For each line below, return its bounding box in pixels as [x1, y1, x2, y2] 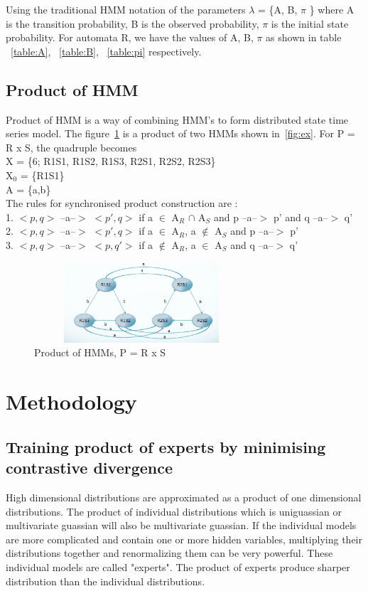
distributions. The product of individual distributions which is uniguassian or [6, 504, 342, 518]
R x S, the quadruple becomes [6, 139, 137, 154]
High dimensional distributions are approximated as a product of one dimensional [6, 490, 362, 505]
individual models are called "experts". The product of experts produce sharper [6, 560, 350, 575]
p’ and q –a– [273, 209, 328, 224]
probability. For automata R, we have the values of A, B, [6, 30, 254, 45]
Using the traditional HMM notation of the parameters [6, 2, 246, 16]
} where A [309, 2, 355, 16]
